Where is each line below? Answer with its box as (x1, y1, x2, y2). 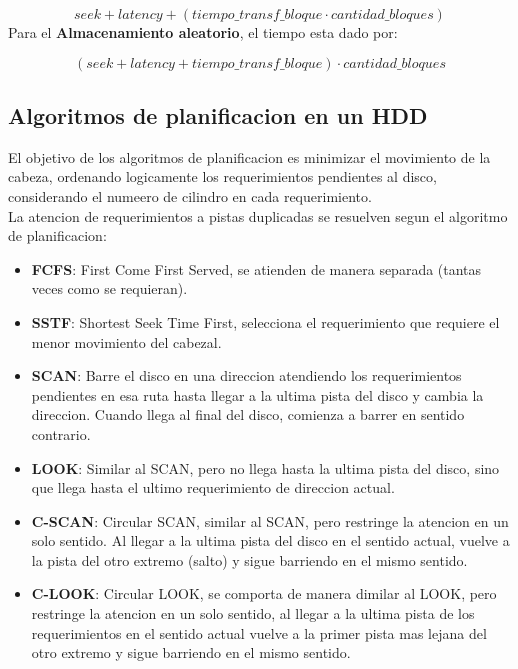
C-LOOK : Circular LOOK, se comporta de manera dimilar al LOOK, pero (31, 583, 497, 604)
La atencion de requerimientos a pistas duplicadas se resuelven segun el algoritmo (8, 205, 508, 226)
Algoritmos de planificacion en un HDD (8, 99, 428, 130)
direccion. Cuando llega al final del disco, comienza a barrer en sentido (31, 404, 465, 425)
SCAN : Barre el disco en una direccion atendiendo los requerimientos (31, 365, 462, 386)
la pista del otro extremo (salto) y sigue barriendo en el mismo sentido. (31, 549, 468, 570)
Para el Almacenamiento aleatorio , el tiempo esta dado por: (8, 22, 398, 42)
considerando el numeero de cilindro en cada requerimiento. (8, 185, 372, 206)
